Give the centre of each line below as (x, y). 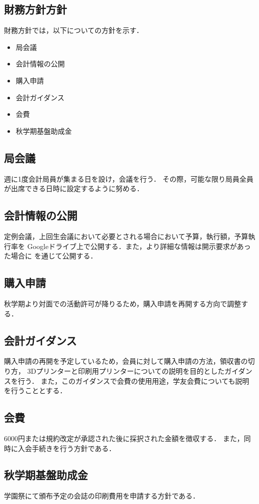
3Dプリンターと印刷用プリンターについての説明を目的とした (126, 371)
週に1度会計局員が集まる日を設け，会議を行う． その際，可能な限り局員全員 (129, 178)
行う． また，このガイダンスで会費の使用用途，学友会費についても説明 (133, 380)
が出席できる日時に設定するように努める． (74, 188)
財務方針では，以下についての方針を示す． (74, 30)
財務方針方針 (35, 9)
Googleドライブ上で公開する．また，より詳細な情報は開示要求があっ (139, 246)
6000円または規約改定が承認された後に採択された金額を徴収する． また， (124, 438)
